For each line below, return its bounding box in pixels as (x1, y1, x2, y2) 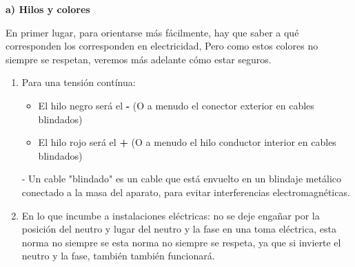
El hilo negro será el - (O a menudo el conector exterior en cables (38, 98, 314, 112)
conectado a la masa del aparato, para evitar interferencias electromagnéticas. (21, 184, 350, 199)
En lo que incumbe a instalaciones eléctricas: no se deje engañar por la (21, 208, 320, 222)
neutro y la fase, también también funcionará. (21, 248, 215, 263)
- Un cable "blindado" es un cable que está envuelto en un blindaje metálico (21, 171, 342, 186)
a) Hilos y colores (6, 2, 90, 16)
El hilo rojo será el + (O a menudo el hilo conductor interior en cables (38, 135, 336, 149)
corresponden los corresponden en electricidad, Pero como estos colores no (6, 39, 318, 53)
